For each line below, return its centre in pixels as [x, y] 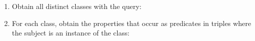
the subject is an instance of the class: [71, 33]
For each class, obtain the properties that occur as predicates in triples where [132, 23]
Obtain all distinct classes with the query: [77, 6]
